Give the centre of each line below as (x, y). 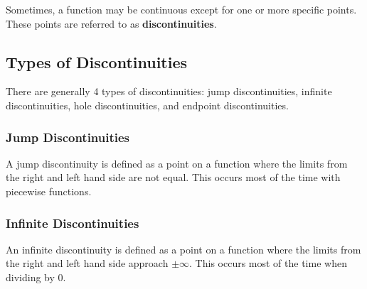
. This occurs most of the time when (268, 263)
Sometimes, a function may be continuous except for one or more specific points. (181, 9)
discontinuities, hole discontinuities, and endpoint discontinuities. (147, 105)
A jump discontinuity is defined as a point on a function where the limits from (177, 163)
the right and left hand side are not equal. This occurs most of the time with (173, 177)
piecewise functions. (49, 191)
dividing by (30, 277)
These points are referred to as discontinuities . (111, 23)
